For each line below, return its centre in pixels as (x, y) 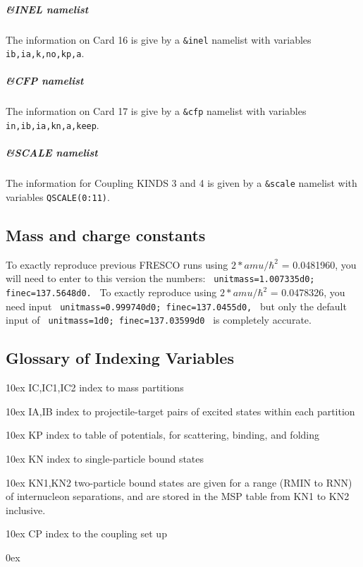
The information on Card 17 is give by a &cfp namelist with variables (156, 111)
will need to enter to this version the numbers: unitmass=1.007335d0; (160, 278)
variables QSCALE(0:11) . (58, 196)
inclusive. (26, 510)
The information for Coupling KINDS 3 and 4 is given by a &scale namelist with (181, 183)
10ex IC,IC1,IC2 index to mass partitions (95, 388)
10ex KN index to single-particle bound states (105, 459)
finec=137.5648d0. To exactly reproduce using (111, 292)
